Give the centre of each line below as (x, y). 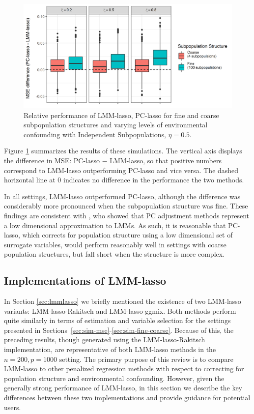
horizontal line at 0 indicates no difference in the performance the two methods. (124, 180)
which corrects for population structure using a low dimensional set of (127, 235)
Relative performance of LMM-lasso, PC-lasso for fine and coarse (121, 115)
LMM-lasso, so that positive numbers (166, 160)
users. (13, 407)
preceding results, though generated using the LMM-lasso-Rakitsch (105, 340)
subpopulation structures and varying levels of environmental (116, 125)
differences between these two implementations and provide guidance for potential (127, 398)
